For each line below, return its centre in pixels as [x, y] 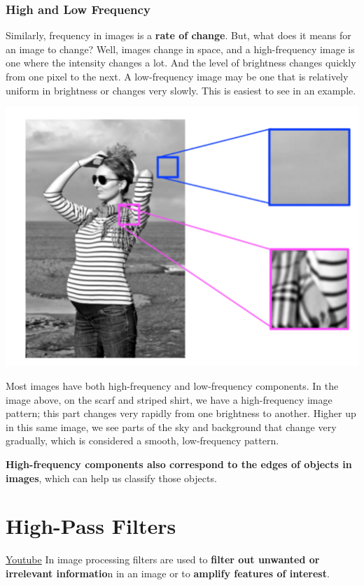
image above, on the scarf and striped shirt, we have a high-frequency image [169, 399]
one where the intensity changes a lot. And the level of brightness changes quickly [181, 63]
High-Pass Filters [91, 526]
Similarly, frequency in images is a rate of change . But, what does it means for [178, 35]
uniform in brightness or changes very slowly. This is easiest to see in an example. [181, 90]
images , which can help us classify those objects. [111, 478]
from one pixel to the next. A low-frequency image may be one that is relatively [177, 76]
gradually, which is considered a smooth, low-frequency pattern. [142, 440]
